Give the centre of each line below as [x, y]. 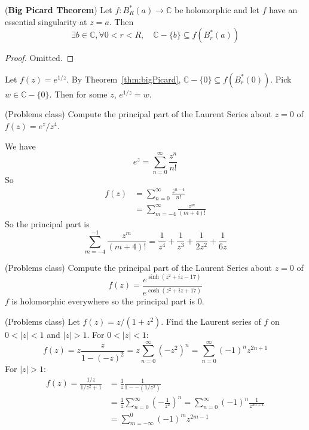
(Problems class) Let [42, 321]
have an [283, 10]
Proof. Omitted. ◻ [39, 58]
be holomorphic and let [217, 10]
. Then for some [78, 94]
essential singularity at [46, 21]
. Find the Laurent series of [211, 321]
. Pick [281, 79]
